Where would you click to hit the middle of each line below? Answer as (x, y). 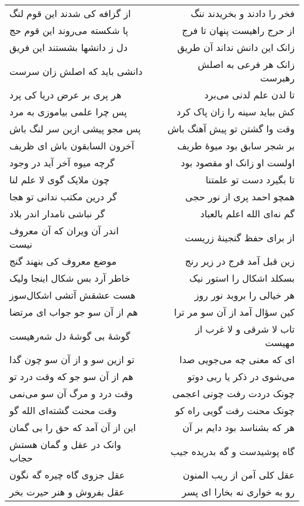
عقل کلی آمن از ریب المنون (239, 475)
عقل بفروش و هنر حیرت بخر (67, 492)
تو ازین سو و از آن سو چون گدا (72, 359)
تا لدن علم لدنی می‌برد (249, 95)
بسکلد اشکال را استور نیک (242, 278)
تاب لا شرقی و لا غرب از (245, 329)
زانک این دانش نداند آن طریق (236, 47)
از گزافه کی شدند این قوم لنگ (70, 13)
